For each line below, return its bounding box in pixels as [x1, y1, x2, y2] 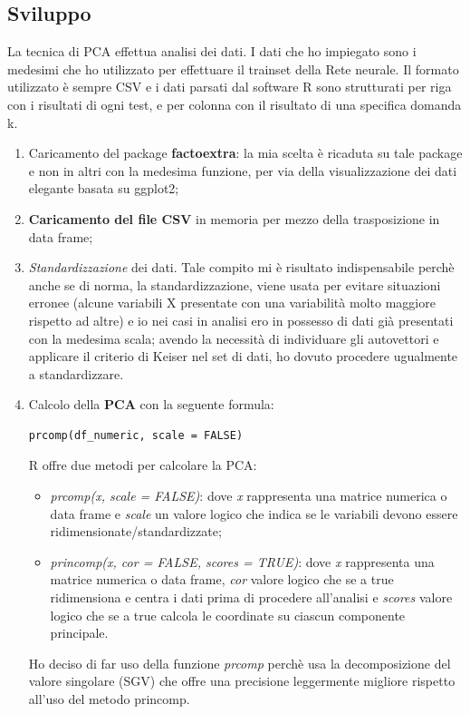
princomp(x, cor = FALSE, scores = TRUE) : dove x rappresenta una [50, 552, 435, 571]
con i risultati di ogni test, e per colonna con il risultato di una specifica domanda [7, 94, 462, 113]
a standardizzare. [28, 364, 124, 383]
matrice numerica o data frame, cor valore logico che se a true [50, 570, 394, 589]
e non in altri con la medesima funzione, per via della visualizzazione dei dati [28, 161, 457, 180]
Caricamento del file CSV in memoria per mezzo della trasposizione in [28, 209, 440, 228]
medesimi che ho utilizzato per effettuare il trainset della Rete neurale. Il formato [7, 59, 459, 78]
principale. [50, 623, 109, 642]
